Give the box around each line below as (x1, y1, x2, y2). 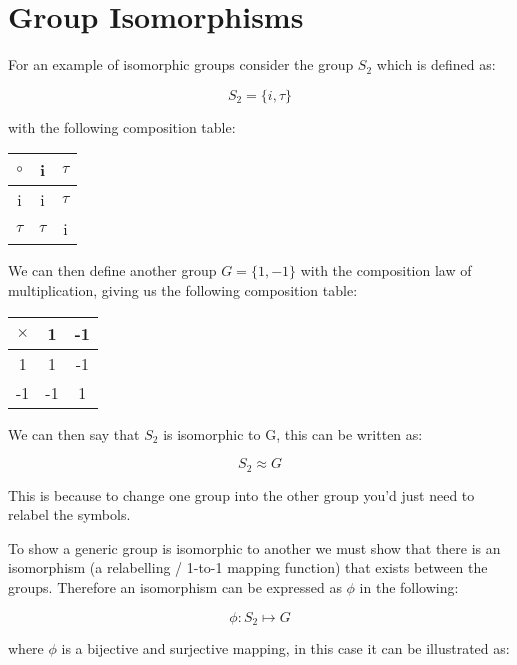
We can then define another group (8, 260, 217, 281)
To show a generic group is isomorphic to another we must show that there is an (8, 537, 501, 558)
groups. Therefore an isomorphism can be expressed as (8, 576, 342, 597)
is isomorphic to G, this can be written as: (163, 423, 423, 444)
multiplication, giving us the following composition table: (8, 279, 358, 300)
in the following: (359, 576, 459, 597)
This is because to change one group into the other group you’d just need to (8, 484, 475, 505)
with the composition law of (300, 260, 472, 281)
